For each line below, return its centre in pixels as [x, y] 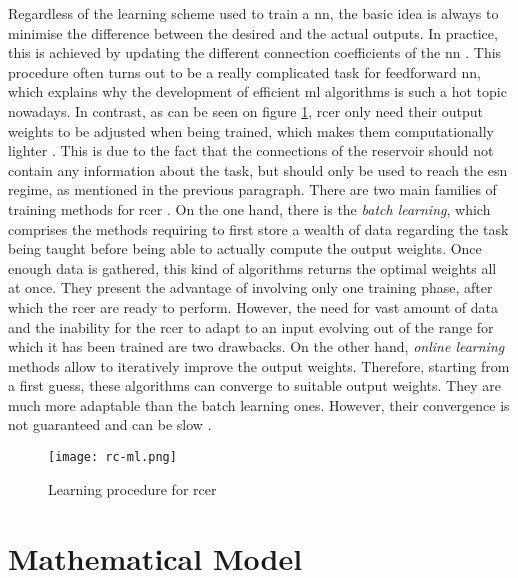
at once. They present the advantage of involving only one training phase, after [250, 287]
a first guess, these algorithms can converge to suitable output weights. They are [254, 385]
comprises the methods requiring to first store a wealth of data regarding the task [258, 228]
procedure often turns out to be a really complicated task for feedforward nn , [244, 71]
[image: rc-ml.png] [112, 457]
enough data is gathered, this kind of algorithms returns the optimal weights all [252, 267]
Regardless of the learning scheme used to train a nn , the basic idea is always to [253, 13]
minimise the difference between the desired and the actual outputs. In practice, [253, 32]
